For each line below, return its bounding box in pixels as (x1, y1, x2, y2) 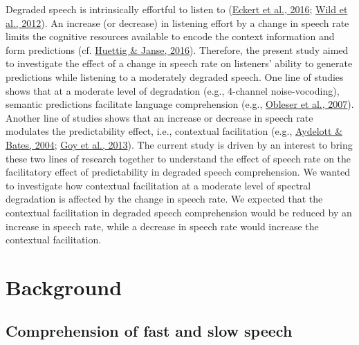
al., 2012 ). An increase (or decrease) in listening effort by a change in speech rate (6, 15, 349, 30)
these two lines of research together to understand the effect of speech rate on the (6, 151, 351, 165)
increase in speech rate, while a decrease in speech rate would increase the (6, 218, 319, 233)
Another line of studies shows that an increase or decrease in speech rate (6, 110, 313, 124)
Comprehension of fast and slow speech (6, 320, 293, 342)
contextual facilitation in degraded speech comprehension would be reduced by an (6, 205, 352, 219)
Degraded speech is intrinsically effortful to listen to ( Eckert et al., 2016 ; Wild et (6, 2, 348, 16)
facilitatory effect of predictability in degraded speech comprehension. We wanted (6, 165, 351, 179)
